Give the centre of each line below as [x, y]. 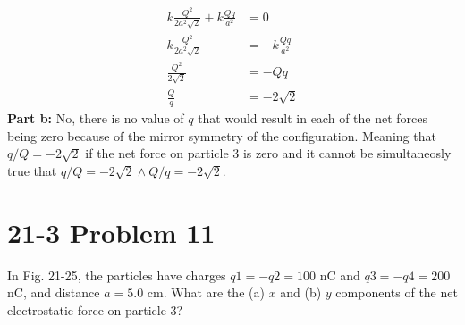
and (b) [301, 292]
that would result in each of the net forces [313, 118]
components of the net [397, 292]
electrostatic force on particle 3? [95, 309]
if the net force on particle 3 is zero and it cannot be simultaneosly [268, 153]
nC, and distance [54, 292]
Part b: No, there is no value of [96, 118]
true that [32, 170]
